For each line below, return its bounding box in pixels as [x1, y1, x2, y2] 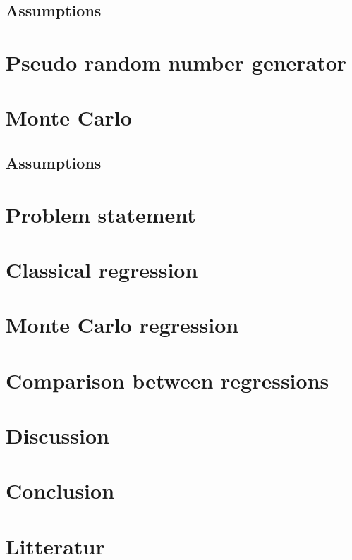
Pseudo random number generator [6, 47, 347, 76]
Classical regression [6, 255, 198, 284]
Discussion [6, 421, 109, 449]
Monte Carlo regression [6, 310, 239, 339]
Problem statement [6, 200, 196, 229]
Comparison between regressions [6, 365, 329, 394]
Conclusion [6, 476, 115, 505]
